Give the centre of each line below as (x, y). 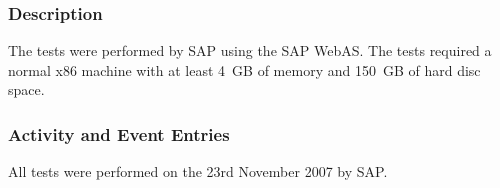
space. (26, 89)
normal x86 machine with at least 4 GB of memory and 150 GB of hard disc (244, 69)
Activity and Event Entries (119, 133)
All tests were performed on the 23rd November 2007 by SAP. (198, 171)
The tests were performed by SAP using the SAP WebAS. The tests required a (250, 50)
